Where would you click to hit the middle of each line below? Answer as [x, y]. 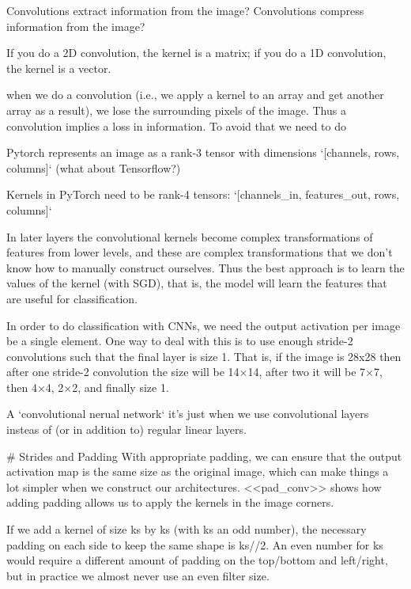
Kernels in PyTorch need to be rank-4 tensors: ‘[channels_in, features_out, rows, [203, 194]
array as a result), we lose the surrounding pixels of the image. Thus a [176, 110]
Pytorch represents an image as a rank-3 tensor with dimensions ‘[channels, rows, [203, 152]
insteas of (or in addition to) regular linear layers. [126, 429]
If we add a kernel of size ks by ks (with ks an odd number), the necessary [187, 529]
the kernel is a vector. [59, 68]
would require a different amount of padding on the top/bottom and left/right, [197, 560]
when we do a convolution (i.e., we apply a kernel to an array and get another [195, 95]
